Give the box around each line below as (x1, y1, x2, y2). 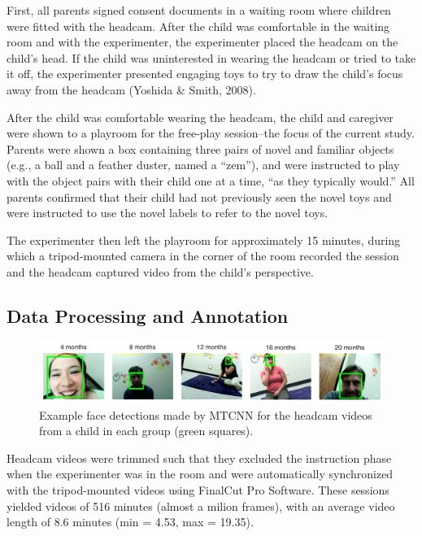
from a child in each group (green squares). (39, 422, 254, 439)
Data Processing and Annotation (7, 303, 289, 328)
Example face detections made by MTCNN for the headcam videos (39, 406, 372, 423)
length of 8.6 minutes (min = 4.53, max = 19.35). (7, 513, 254, 530)
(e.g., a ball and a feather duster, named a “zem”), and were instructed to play (7, 156, 400, 173)
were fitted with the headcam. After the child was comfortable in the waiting (7, 17, 390, 34)
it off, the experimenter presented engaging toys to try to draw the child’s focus (7, 65, 403, 82)
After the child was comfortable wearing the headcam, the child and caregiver (7, 108, 394, 125)
